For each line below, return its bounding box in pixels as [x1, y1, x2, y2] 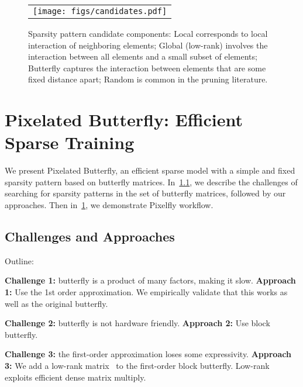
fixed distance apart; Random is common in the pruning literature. [28, 73, 268, 85]
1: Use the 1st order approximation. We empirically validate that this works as [5, 286, 288, 298]
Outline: [5, 254, 34, 267]
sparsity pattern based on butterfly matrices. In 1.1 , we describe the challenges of [5, 175, 298, 188]
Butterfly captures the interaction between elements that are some [28, 61, 266, 74]
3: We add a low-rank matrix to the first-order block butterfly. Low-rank [5, 360, 270, 372]
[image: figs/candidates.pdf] [33, 6, 167, 16]
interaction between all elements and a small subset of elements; [28, 50, 257, 63]
